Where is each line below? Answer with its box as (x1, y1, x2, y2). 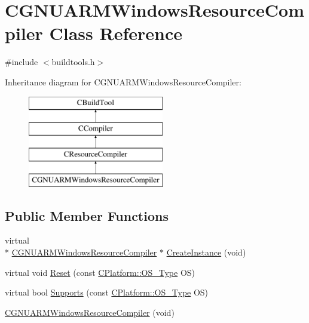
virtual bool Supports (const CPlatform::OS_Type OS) (5, 286, 209, 299)
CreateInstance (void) (166, 246, 246, 259)
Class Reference (49, 21, 182, 45)
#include (5, 56, 38, 68)
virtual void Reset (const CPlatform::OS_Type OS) (5, 266, 195, 278)
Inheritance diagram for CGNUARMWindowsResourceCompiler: (5, 75, 241, 88)
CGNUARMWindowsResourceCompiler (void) (5, 306, 175, 318)
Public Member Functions (5, 206, 169, 224)
